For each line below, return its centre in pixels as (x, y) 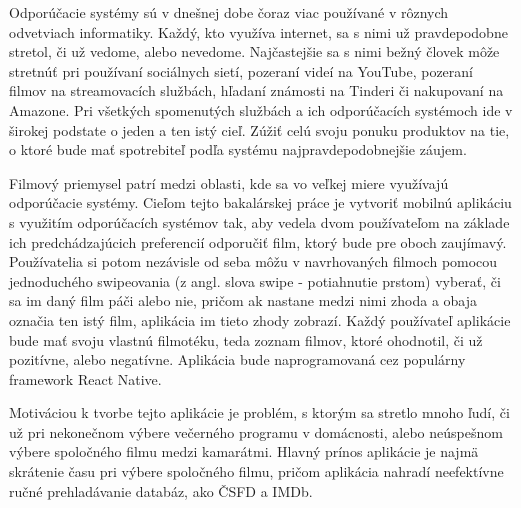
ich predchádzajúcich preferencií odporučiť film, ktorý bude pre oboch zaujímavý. (258, 241)
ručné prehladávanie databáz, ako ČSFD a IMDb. (161, 490)
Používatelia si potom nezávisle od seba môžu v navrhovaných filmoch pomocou (253, 261)
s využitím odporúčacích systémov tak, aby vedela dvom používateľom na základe (259, 221)
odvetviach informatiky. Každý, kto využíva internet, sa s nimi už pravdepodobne (258, 31)
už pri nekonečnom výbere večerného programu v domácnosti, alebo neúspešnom (256, 431)
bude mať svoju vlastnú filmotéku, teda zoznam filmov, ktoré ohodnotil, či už (246, 339)
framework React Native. (85, 378)
